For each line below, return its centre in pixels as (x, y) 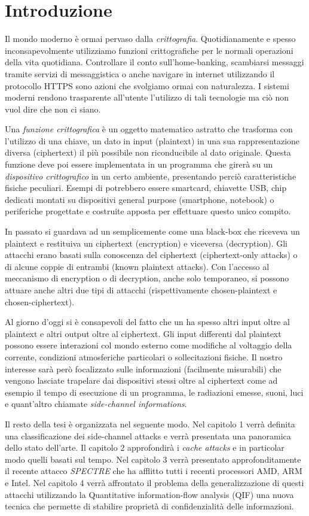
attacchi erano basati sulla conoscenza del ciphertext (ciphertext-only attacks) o (151, 255)
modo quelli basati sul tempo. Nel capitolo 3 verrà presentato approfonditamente (153, 459)
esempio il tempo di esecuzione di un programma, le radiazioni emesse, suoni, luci (154, 392)
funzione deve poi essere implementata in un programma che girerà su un (139, 164)
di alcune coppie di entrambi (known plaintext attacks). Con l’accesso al (137, 266)
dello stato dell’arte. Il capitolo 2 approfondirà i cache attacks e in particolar (145, 447)
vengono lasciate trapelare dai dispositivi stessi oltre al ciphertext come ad (141, 380)
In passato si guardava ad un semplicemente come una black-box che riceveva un (152, 231)
